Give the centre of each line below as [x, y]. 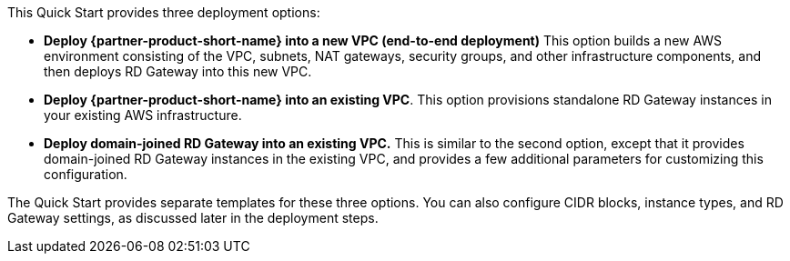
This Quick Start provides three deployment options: [164, 12]
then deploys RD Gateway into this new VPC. [178, 71]
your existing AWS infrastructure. [143, 115]
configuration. [86, 174]
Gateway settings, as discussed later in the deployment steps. [193, 218]
